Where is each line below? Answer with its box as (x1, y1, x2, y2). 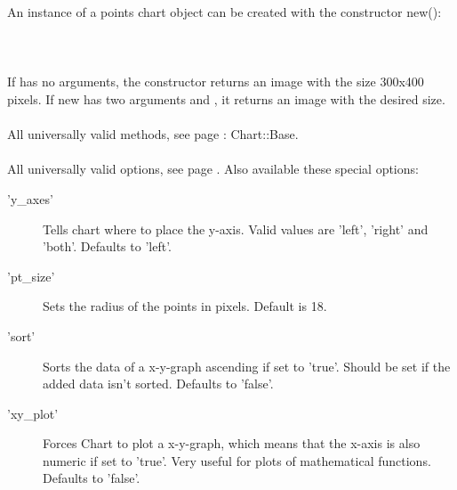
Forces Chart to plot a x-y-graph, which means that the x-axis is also (43, 434, 421, 453)
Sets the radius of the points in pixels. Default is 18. (43, 297, 327, 315)
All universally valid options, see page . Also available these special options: (7, 159, 419, 178)
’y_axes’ (7, 189, 53, 208)
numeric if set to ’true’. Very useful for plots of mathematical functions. (43, 451, 431, 470)
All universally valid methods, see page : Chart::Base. (7, 125, 299, 143)
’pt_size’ (7, 266, 55, 285)
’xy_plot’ (7, 404, 59, 422)
